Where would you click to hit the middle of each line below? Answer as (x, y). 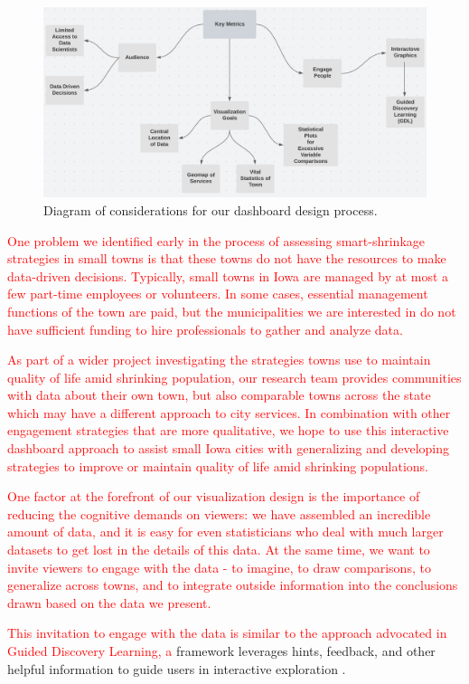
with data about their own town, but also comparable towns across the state (219, 395)
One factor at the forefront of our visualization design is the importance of (214, 496)
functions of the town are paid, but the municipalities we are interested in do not (232, 311)
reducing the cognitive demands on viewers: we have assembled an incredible (219, 513)
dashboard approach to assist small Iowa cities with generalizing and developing (229, 448)
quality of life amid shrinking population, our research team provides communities (234, 377)
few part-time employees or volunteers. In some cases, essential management (218, 294)
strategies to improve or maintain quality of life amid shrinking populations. (218, 465)
